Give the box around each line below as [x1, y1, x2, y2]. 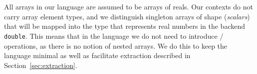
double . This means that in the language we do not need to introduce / [4, 30, 224, 41]
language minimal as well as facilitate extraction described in [4, 50, 191, 61]
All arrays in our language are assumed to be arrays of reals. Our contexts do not [4, 1, 253, 12]
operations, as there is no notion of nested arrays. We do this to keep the [4, 40, 228, 51]
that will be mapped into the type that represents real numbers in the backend [4, 21, 245, 31]
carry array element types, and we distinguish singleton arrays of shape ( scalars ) [4, 11, 250, 21]
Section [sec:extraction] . [4, 60, 77, 70]
